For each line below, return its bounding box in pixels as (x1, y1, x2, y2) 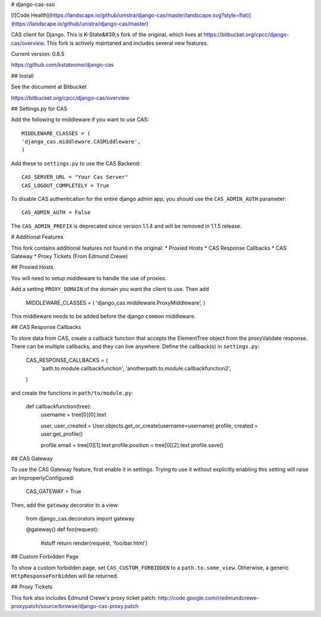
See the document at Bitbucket (11, 83, 87, 91)
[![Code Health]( (11, 12, 51, 19)
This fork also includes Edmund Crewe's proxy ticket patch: (11, 594, 157, 602)
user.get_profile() (40, 430, 83, 438)
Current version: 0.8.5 (11, 50, 65, 57)
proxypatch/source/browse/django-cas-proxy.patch (11, 603, 139, 610)
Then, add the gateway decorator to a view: (11, 501, 119, 509)
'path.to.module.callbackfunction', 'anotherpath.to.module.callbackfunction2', (40, 364, 231, 372)
